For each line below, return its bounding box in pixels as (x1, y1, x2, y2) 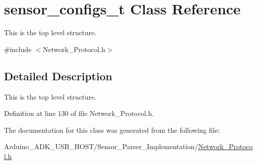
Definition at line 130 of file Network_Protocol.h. (4, 108, 154, 118)
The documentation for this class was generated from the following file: (4, 124, 220, 135)
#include (4, 44, 32, 54)
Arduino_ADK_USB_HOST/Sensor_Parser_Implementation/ (4, 141, 198, 152)
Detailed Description (4, 68, 113, 83)
